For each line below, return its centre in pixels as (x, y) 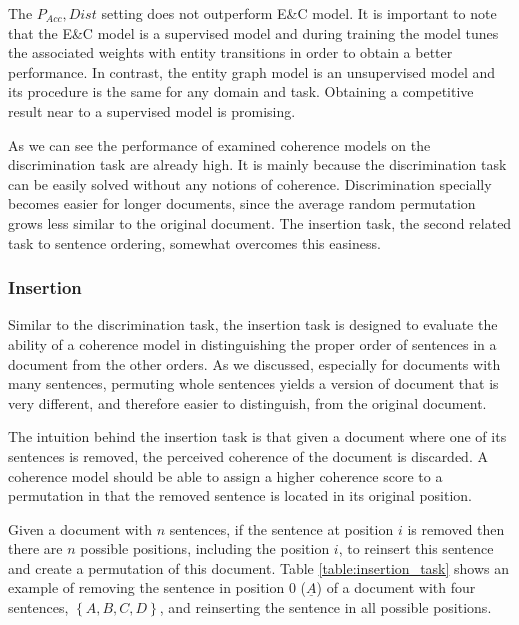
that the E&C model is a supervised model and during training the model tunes (253, 32)
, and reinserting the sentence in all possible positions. (325, 607)
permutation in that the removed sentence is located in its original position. (240, 495)
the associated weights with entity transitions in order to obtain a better (230, 52)
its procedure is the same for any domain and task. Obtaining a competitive (241, 91)
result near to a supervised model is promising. (152, 110)
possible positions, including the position (205, 548)
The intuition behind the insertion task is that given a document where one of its (257, 436)
